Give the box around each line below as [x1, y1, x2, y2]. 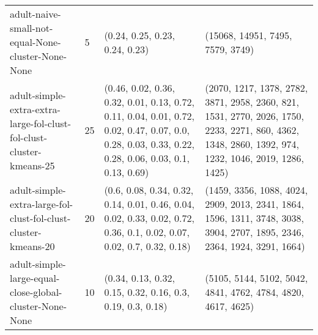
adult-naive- [10, 7, 61, 21]
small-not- [10, 21, 53, 35]
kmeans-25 [10, 158, 55, 172]
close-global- [10, 285, 62, 299]
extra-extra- [10, 101, 61, 116]
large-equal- [10, 271, 60, 285]
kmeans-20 [10, 239, 55, 253]
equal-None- [10, 35, 61, 49]
